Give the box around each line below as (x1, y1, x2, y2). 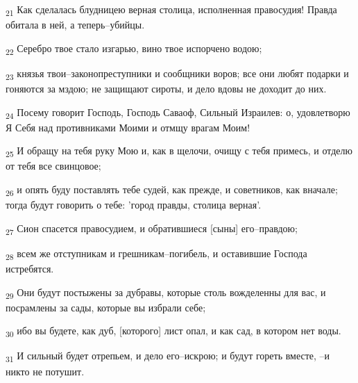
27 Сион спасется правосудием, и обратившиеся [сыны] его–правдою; (6, 220, 298, 237)
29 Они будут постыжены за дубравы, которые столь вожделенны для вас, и (6, 284, 326, 301)
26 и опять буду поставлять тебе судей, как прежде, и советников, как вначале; (6, 182, 338, 198)
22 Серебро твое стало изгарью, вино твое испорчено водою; (6, 40, 262, 57)
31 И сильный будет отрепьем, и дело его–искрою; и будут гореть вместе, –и (6, 348, 330, 365)
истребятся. (6, 261, 54, 275)
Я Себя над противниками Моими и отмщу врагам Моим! (6, 120, 250, 134)
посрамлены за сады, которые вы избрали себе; (6, 300, 206, 314)
